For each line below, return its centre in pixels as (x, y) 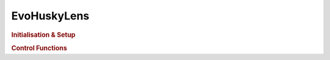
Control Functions (39, 48)
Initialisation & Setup (43, 35)
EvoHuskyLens (50, 16)
